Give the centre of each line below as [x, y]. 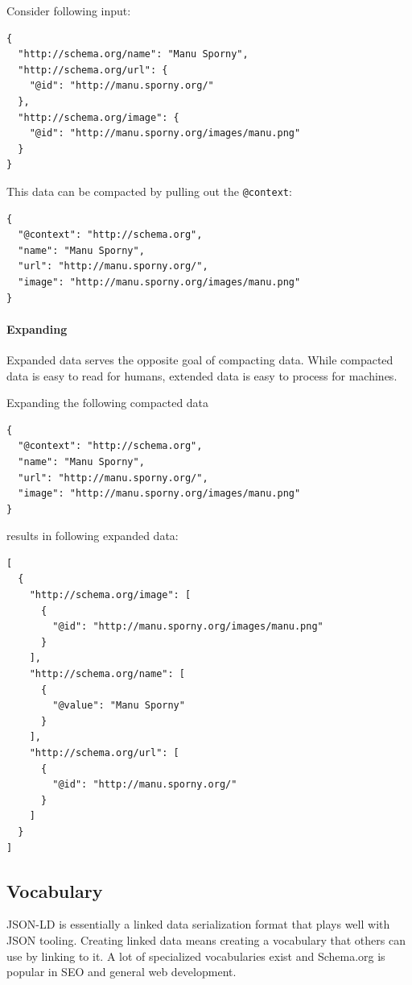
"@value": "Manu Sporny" [119, 706]
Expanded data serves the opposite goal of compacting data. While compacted [200, 359]
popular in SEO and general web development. [122, 972]
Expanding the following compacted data [108, 403]
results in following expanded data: [93, 536]
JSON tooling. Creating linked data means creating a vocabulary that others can [206, 939]
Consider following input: [69, 10]
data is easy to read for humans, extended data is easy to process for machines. [202, 375]
